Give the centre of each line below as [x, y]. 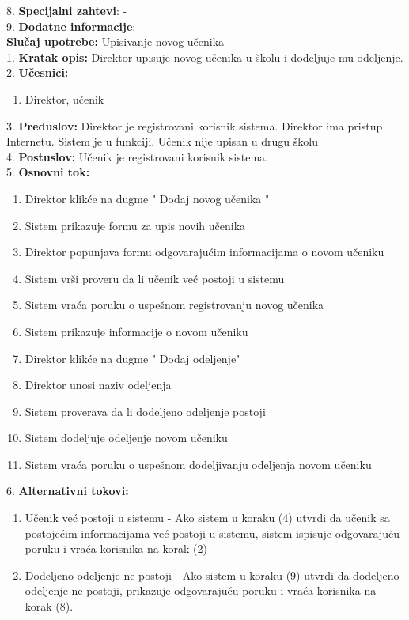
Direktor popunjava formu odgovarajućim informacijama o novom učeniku [204, 252]
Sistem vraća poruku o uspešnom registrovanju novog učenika [174, 305]
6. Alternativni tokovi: [68, 491]
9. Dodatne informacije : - [75, 26]
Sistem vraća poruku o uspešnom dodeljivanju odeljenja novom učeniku [198, 464]
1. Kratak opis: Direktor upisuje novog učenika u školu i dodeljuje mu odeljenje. [205, 57]
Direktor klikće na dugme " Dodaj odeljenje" [133, 358]
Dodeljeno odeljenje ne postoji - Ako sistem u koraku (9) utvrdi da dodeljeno [212, 575]
